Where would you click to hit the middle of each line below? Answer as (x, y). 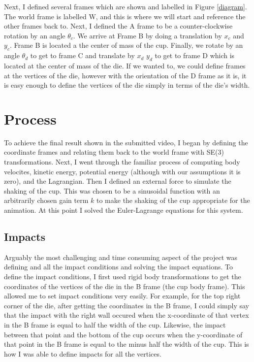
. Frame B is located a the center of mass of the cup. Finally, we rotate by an (126, 45)
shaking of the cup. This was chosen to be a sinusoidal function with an (112, 190)
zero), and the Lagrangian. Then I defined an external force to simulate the (118, 181)
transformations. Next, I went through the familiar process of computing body (122, 162)
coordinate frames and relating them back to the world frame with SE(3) (114, 152)
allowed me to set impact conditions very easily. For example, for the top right (122, 296)
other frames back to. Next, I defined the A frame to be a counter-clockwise (118, 26)
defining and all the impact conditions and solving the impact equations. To (118, 267)
